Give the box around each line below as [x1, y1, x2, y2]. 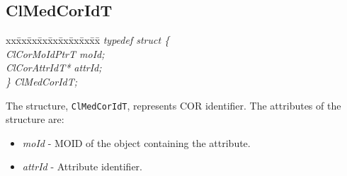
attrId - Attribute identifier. [22, 159, 142, 174]
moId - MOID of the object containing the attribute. [22, 135, 251, 150]
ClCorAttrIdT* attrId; [6, 60, 102, 75]
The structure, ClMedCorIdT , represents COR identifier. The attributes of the [6, 98, 341, 112]
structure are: [6, 112, 64, 127]
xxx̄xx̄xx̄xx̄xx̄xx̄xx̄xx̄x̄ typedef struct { [6, 33, 170, 47]
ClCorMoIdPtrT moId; [6, 46, 105, 61]
